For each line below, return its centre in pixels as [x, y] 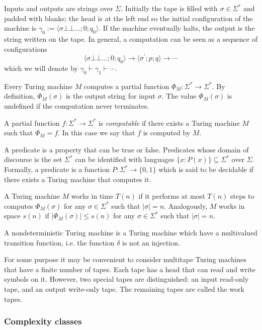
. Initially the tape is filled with [169, 8]
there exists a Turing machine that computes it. [78, 179]
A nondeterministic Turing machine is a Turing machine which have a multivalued [131, 232]
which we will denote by [41, 68]
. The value [179, 96]
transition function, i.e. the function [59, 242]
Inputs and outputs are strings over [59, 8]
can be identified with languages [125, 159]
